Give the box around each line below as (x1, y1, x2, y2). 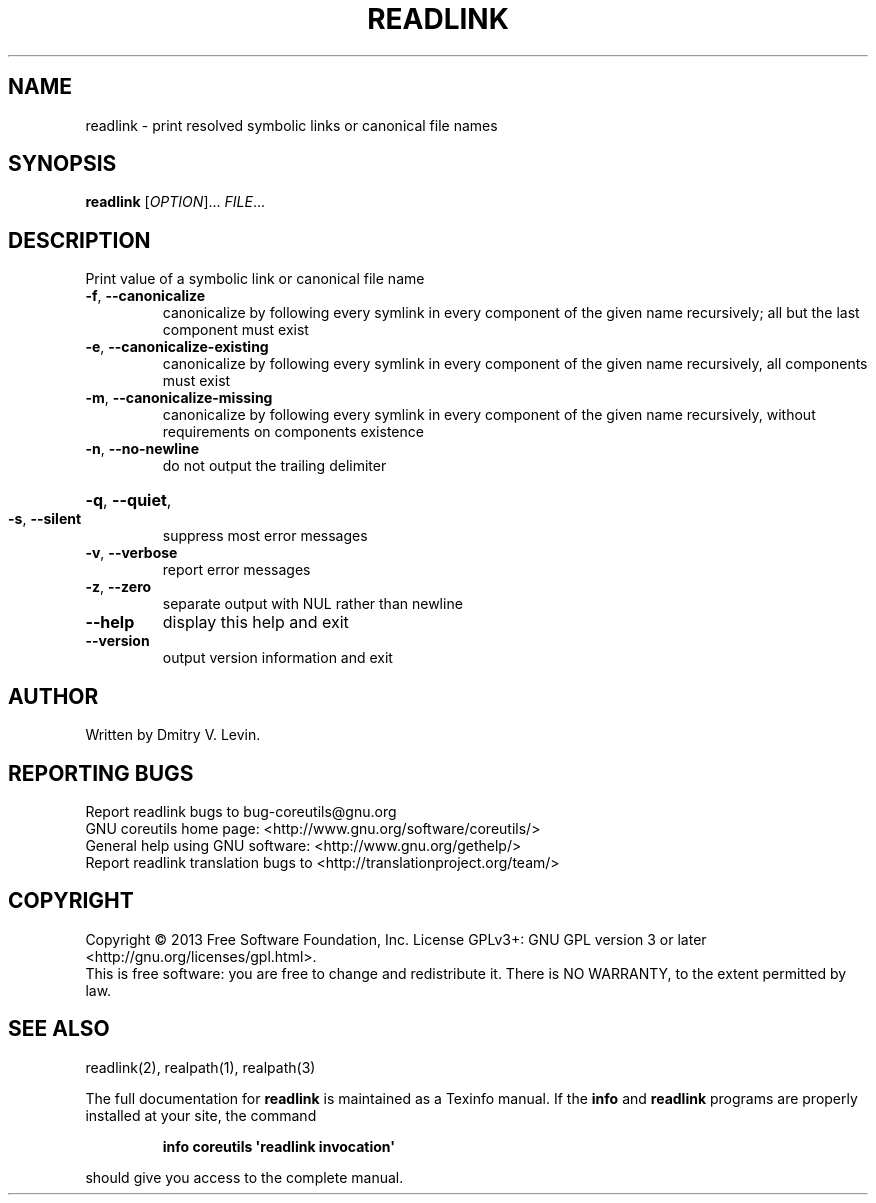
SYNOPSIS (8, 151, 117, 177)
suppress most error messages (162, 527, 368, 545)
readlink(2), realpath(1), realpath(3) (85, 1058, 316, 1076)
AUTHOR (8, 683, 99, 709)
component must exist (162, 321, 309, 339)
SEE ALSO (8, 1016, 110, 1042)
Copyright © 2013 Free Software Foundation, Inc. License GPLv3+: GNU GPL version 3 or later (85, 930, 707, 948)
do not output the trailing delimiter (162, 457, 387, 475)
